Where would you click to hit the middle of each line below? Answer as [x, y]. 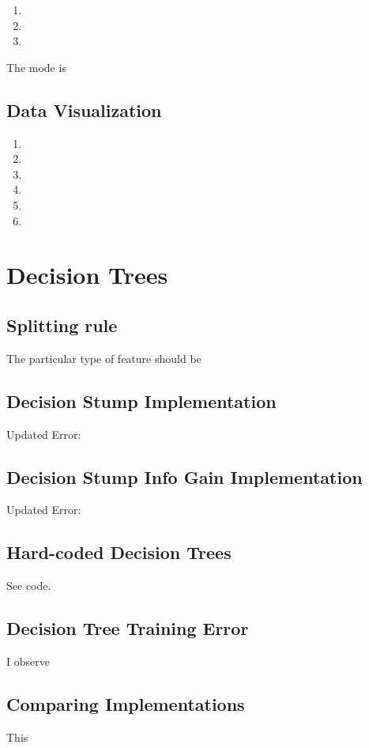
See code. [29, 586]
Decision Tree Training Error [128, 628]
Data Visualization [84, 110]
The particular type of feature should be [104, 358]
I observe [28, 661]
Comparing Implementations [126, 703]
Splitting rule [62, 325]
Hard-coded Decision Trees [119, 552]
